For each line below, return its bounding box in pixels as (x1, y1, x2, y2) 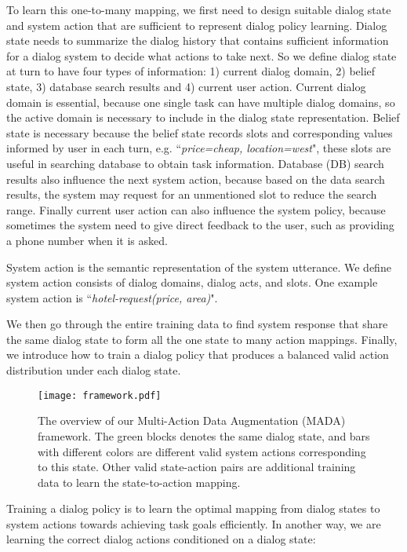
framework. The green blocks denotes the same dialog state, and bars (38, 427, 370, 444)
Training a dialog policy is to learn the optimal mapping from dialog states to (6, 500, 380, 517)
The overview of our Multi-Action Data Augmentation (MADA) (38, 412, 346, 429)
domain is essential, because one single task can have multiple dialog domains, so (6, 93, 395, 110)
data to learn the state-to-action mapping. (38, 473, 241, 490)
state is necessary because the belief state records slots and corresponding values (6, 124, 393, 141)
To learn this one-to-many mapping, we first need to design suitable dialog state (6, 2, 391, 17)
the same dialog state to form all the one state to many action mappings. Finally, (6, 331, 398, 347)
